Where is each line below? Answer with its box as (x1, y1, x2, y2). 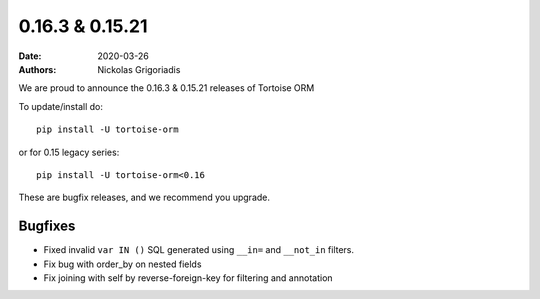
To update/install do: (18, 100, 104, 112)
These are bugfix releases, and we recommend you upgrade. (18, 191, 270, 204)
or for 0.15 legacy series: (18, 146, 120, 158)
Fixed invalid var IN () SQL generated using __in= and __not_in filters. (43, 244, 355, 256)
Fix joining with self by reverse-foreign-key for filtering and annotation (43, 271, 334, 284)
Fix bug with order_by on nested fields (43, 258, 202, 270)
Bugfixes (18, 218, 76, 235)
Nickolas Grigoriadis (97, 63, 181, 75)
